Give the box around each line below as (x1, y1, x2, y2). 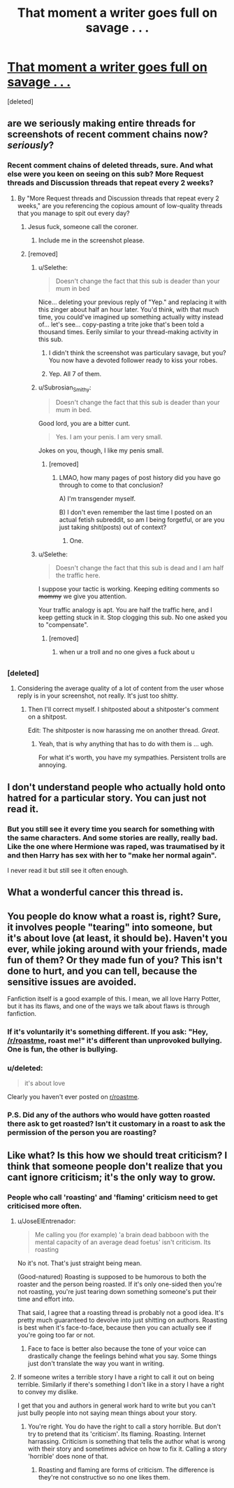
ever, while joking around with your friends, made (7, 943, 228, 955)
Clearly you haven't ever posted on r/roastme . (7, 1093, 140, 1101)
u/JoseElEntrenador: (17, 1217, 76, 1225)
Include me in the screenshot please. (38, 236, 145, 244)
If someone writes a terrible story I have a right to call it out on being (17, 1372, 214, 1381)
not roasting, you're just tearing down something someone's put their (17, 1287, 217, 1295)
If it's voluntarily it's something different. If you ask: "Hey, (7, 1027, 208, 1036)
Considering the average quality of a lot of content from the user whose (17, 684, 224, 693)
